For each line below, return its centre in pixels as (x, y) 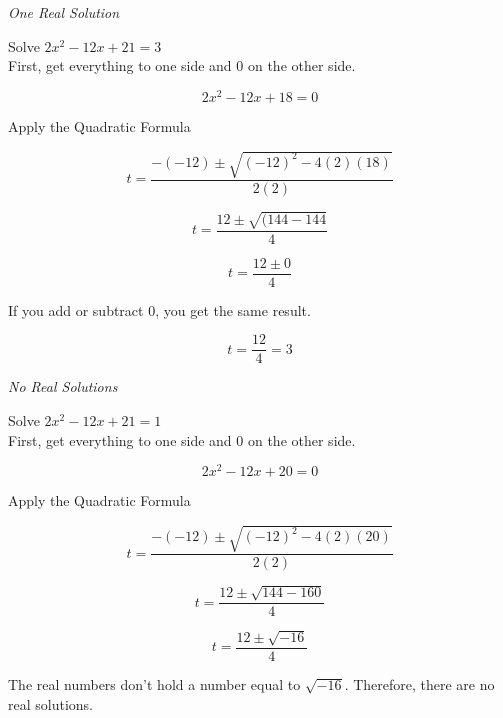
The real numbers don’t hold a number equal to (154, 684)
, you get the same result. (233, 309)
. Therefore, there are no (419, 684)
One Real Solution (64, 12)
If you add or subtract (76, 309)
